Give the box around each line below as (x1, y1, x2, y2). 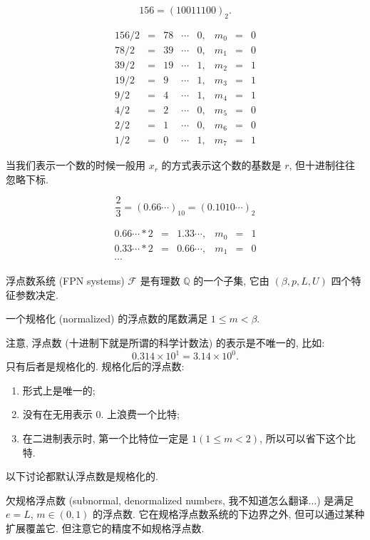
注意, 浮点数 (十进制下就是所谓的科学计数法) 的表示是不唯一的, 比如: (6, 335, 325, 350)
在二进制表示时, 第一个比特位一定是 (22, 430, 189, 445)
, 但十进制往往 (289, 158, 356, 173)
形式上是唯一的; (22, 382, 96, 397)
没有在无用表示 (22, 407, 93, 422)
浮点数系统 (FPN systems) (6, 273, 125, 288)
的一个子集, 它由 (193, 273, 269, 288)
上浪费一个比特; (107, 407, 180, 422)
